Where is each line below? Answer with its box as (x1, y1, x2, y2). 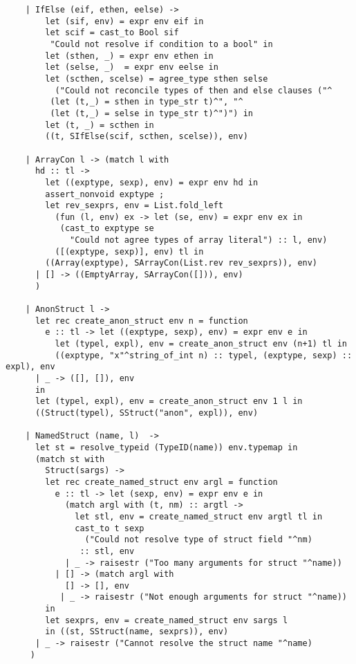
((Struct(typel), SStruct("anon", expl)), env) (35, 407, 259, 418)
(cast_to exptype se (59, 223, 154, 234)
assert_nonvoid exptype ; (45, 189, 165, 199)
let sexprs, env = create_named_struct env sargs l (45, 615, 288, 625)
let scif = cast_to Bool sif (45, 28, 179, 38)
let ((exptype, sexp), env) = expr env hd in (45, 177, 259, 187)
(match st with (35, 454, 105, 464)
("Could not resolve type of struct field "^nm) (84, 535, 312, 545)
